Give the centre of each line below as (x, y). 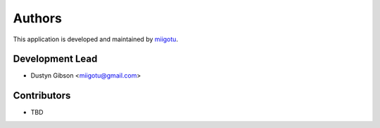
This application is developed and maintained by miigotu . (96, 39)
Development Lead (55, 59)
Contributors (42, 95)
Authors (38, 18)
